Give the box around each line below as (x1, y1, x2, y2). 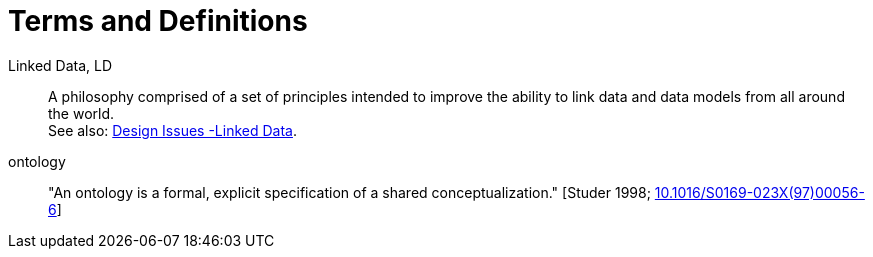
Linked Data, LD (8, 56, 113, 74)
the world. (48, 104, 115, 122)
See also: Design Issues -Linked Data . (48, 121, 297, 139)
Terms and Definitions (8, 4, 308, 38)
